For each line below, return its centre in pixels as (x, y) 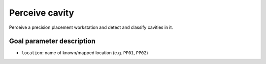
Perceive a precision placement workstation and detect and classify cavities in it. (91, 27)
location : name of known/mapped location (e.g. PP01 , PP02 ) (85, 53)
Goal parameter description (52, 41)
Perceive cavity (42, 13)
